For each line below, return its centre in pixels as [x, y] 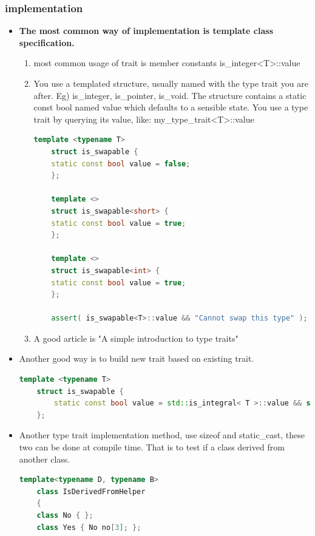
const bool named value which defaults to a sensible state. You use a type [171, 107]
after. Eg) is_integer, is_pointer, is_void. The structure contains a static [170, 95]
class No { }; [65, 515]
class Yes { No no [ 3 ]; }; [89, 527]
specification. [47, 42]
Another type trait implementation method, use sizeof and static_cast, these [162, 435]
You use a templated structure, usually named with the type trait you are [171, 83]
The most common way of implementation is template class [146, 31]
